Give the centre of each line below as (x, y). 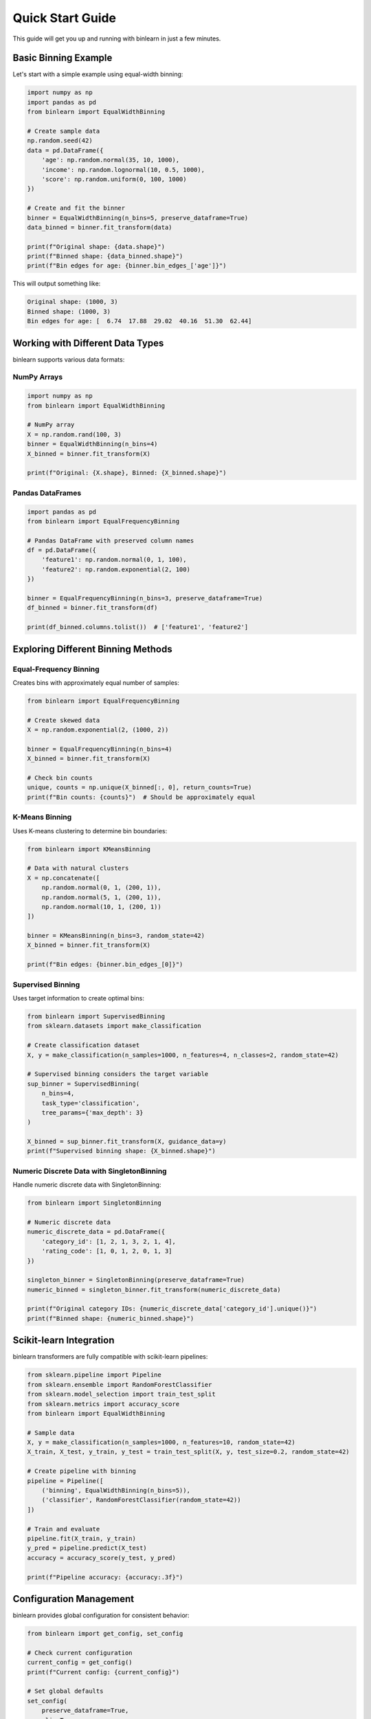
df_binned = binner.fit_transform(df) (92, 608)
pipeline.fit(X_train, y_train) (82, 1538)
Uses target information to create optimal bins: (78, 998)
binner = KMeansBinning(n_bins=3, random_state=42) (116, 936)
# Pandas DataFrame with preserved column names (111, 540)
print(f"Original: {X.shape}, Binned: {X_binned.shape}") (127, 473)
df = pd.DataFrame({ (61, 550)
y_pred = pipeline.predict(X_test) (87, 1548)
